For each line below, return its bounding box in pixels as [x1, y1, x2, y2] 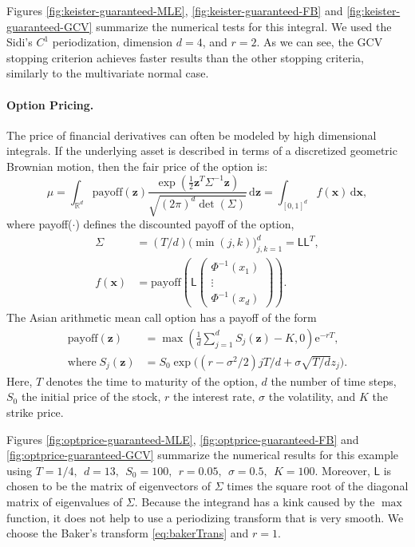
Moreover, [322, 462, 370, 478]
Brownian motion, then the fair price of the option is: [6, 157, 268, 174]
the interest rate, [172, 388, 255, 405]
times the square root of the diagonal [227, 478, 409, 494]
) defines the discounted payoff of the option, [75, 215, 294, 232]
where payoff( [6, 215, 73, 232]
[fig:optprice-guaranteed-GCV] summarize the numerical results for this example [6, 446, 399, 463]
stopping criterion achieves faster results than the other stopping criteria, [6, 49, 364, 65]
